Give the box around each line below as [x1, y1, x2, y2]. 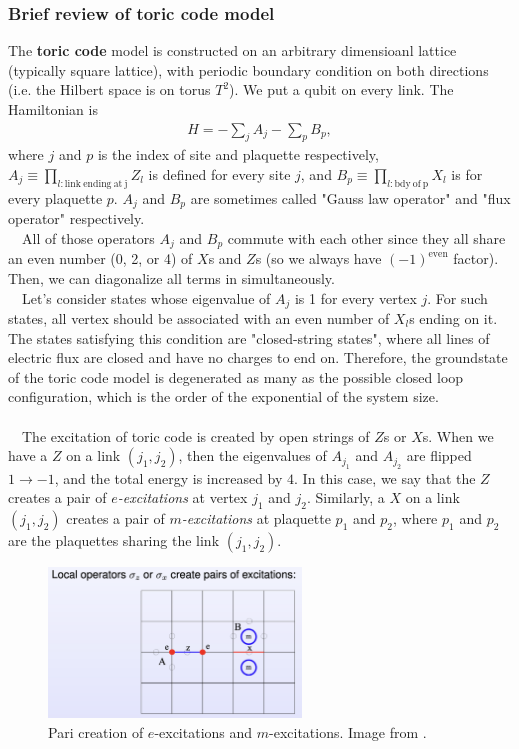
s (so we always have [255, 248, 382, 269]
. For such [427, 287, 488, 308]
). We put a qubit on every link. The [229, 79, 454, 100]
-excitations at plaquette [181, 507, 331, 528]
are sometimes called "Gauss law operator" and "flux [190, 187, 511, 208]
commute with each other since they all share [227, 227, 506, 248]
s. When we [422, 425, 494, 446]
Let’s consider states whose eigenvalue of [21, 287, 271, 308]
